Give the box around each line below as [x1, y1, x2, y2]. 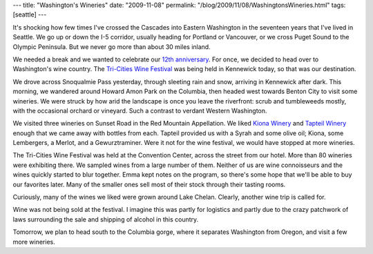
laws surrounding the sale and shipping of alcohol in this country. [12, 215, 199, 224]
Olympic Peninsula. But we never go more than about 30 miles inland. [12, 42, 211, 51]
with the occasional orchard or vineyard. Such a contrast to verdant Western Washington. [12, 106, 267, 115]
